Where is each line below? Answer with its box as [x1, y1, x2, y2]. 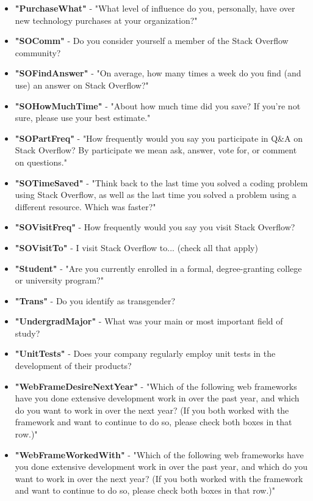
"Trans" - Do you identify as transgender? [15, 294, 176, 307]
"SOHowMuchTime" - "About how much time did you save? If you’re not [15, 99, 301, 112]
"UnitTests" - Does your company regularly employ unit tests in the [15, 347, 276, 360]
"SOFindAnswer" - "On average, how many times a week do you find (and [15, 67, 301, 79]
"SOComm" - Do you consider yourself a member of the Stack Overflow [15, 34, 289, 47]
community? [15, 46, 61, 59]
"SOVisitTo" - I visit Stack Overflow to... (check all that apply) [15, 241, 258, 254]
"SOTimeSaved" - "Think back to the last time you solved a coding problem [15, 176, 308, 189]
